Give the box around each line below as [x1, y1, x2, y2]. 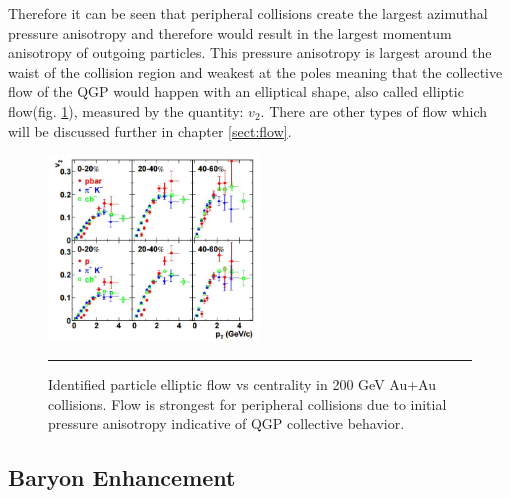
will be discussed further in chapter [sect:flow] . [8, 120, 292, 141]
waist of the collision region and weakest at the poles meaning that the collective [8, 61, 503, 82]
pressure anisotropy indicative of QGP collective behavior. [48, 413, 405, 434]
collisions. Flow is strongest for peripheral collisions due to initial [48, 393, 447, 414]
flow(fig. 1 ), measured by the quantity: [8, 100, 244, 121]
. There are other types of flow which [260, 100, 488, 121]
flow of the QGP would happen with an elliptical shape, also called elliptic [8, 81, 464, 102]
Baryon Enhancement [8, 462, 236, 493]
